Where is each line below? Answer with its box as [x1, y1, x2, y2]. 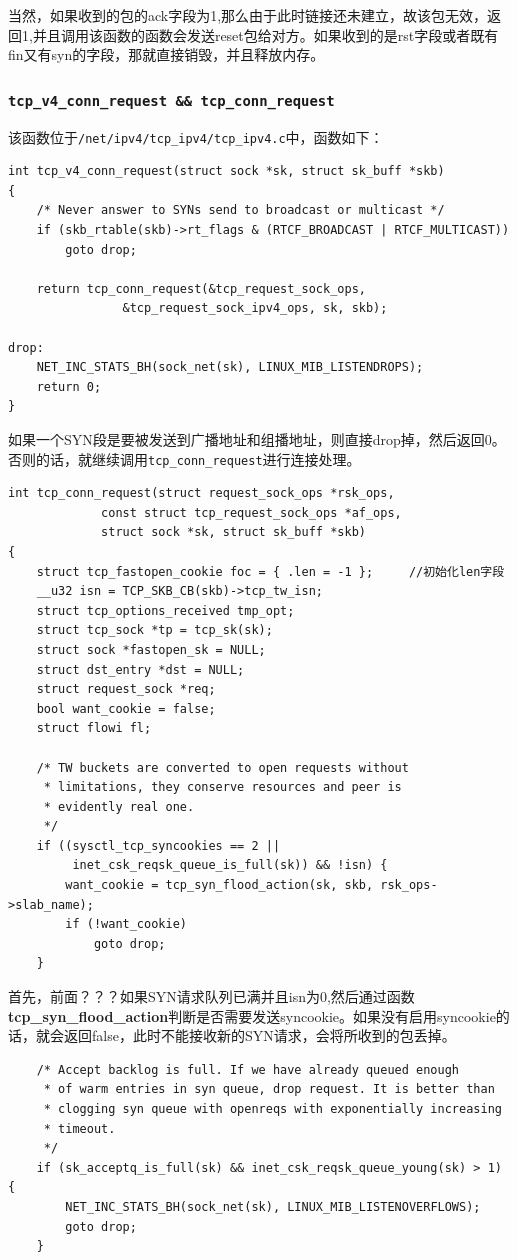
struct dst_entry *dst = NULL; [36, 662, 245, 677]
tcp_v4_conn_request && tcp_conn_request [8, 92, 335, 109]
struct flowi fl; [36, 721, 152, 736]
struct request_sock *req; [36, 682, 216, 697]
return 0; [36, 379, 102, 394]
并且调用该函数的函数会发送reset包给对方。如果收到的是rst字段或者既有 [32, 24, 499, 45]
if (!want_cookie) [65, 917, 187, 932]
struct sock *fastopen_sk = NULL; [36, 642, 266, 657]
